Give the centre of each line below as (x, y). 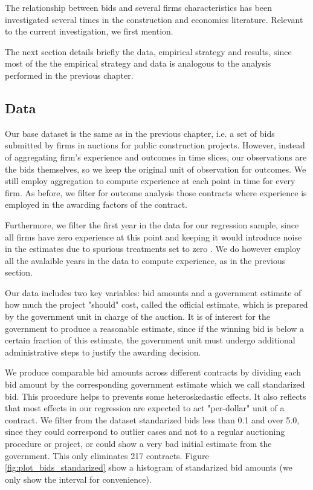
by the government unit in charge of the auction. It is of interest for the (137, 316)
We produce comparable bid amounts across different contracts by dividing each (153, 372)
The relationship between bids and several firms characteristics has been (139, 7)
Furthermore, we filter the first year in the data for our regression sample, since (152, 224)
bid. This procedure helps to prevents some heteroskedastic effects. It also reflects (156, 396)
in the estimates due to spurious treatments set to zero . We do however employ (153, 249)
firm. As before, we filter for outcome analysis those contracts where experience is (156, 192)
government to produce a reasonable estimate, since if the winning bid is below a (155, 328)
